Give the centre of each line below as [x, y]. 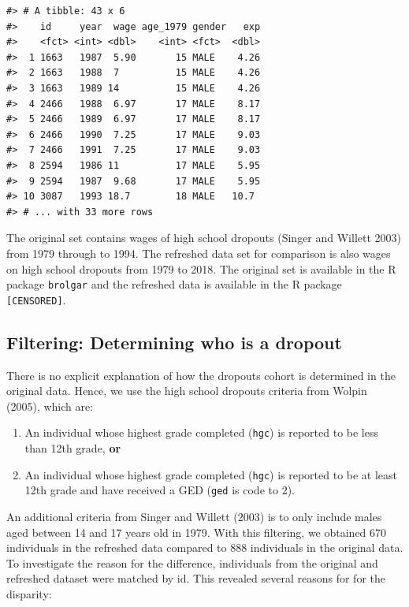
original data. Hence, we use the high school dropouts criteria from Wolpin [187, 391]
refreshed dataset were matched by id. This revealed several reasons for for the [196, 578]
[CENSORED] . [36, 299]
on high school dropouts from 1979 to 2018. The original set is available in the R [201, 268]
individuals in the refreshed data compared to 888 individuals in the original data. [205, 547]
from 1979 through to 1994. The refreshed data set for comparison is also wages [199, 253]
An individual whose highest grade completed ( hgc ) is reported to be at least [211, 474]
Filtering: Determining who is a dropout [174, 342]
